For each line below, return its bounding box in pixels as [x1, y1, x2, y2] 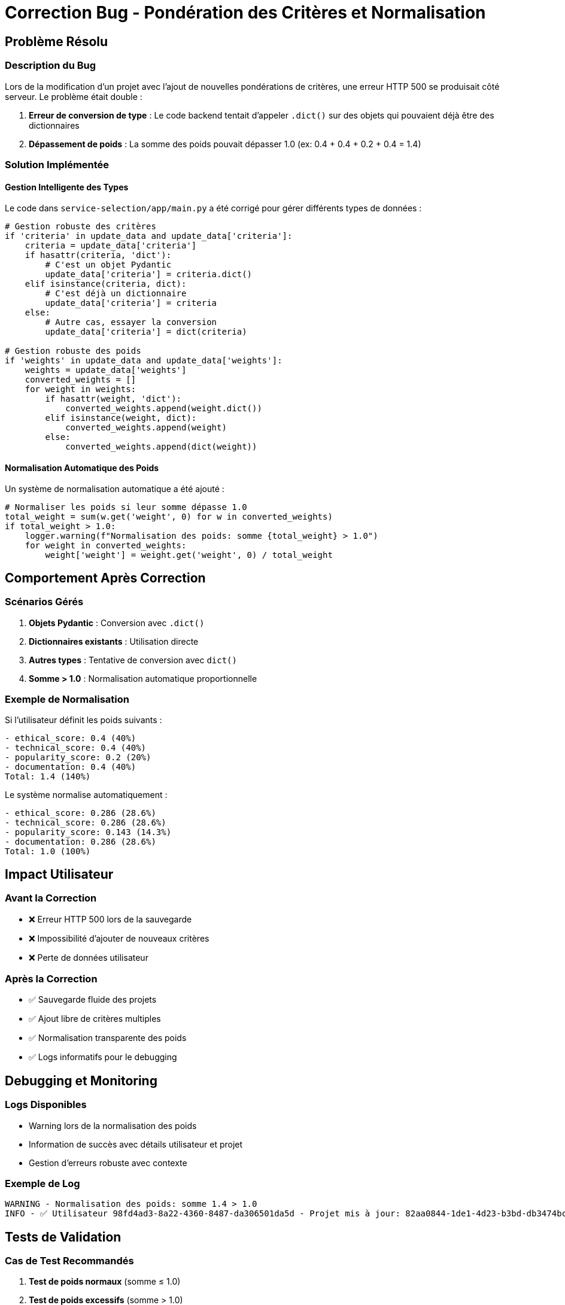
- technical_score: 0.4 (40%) [5, 743, 147, 753]
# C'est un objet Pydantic [45, 260, 172, 270]
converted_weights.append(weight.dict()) [65, 403, 262, 414]
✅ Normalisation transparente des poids [29, 1033, 187, 1043]
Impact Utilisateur [5, 866, 114, 882]
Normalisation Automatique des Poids [5, 462, 159, 473]
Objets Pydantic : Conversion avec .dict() [29, 617, 205, 628]
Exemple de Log [5, 1177, 80, 1189]
